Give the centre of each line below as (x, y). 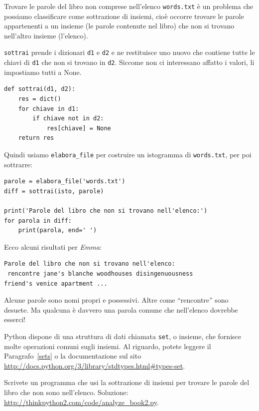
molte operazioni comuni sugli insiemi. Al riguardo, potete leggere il (108, 346)
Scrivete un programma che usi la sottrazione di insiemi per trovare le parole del (127, 382)
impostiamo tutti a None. (43, 72)
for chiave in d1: (49, 109)
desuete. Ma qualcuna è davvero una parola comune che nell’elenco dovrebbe (121, 309)
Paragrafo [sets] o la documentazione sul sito (73, 356)
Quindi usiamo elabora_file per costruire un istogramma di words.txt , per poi (128, 154)
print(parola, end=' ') (58, 230)
